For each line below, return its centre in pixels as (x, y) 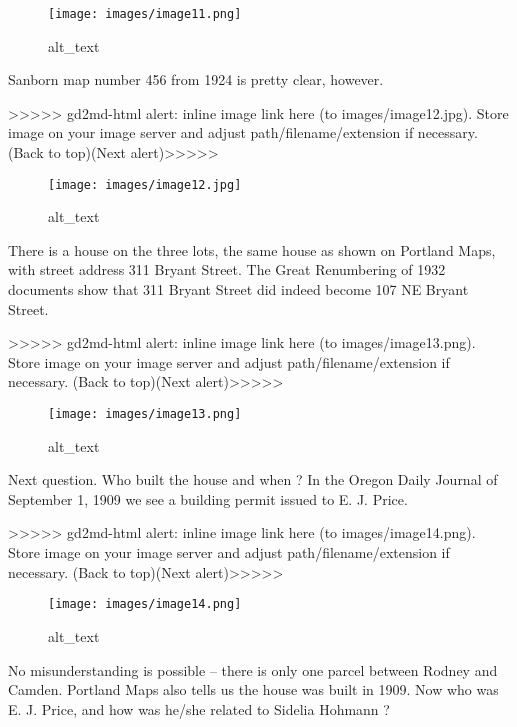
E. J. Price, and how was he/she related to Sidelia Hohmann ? (199, 708)
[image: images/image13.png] (145, 414)
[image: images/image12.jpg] (145, 184)
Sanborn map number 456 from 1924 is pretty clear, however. (196, 79)
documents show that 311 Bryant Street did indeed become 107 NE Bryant (238, 289)
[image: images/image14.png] (145, 604)
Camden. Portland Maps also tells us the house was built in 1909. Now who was (253, 689)
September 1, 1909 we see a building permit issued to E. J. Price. (208, 498)
